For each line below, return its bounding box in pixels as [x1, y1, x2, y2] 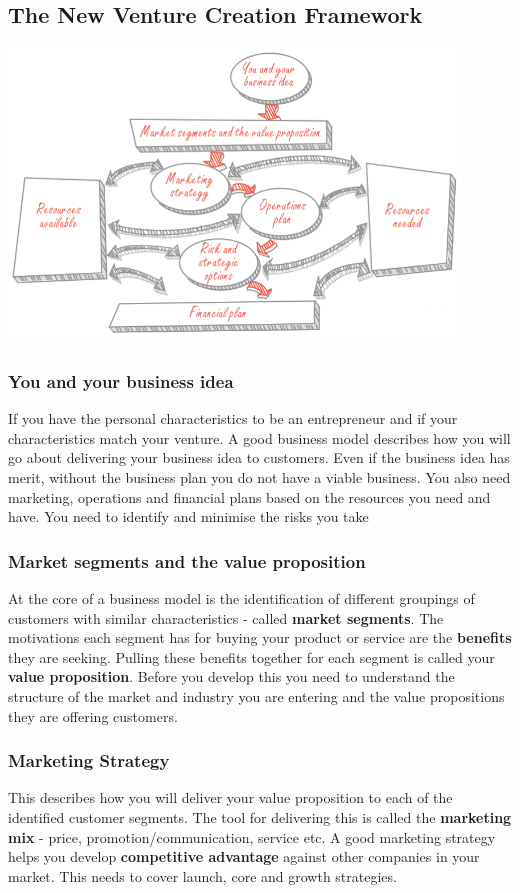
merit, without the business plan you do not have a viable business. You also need [8, 466, 511, 487]
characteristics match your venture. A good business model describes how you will [8, 427, 511, 448]
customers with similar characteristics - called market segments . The [8, 607, 444, 628]
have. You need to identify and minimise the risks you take [8, 506, 369, 527]
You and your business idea [8, 368, 234, 393]
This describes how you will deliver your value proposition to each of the [8, 787, 453, 808]
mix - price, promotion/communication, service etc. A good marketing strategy [8, 826, 496, 847]
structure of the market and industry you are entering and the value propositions [8, 685, 505, 706]
